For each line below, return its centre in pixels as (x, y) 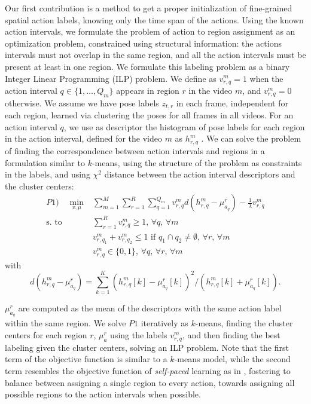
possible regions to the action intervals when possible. (103, 394)
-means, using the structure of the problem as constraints (197, 162)
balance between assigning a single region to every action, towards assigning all (150, 382)
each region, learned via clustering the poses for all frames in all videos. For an (149, 115)
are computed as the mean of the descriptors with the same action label (150, 308)
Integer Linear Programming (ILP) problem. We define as (111, 78)
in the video (211, 91)
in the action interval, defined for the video (83, 138)
